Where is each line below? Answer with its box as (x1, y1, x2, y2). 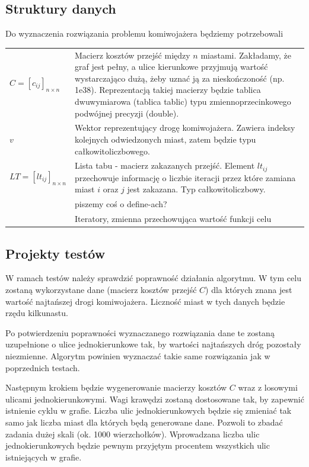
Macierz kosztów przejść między (75, 49, 190, 61)
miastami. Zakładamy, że (200, 49, 291, 61)
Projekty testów (5, 244, 106, 262)
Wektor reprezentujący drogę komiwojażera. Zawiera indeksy (75, 121, 295, 134)
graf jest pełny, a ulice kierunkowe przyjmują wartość (75, 60, 268, 73)
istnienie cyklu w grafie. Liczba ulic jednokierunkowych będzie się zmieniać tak (5, 404, 292, 417)
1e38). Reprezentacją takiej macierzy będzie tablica (75, 83, 261, 96)
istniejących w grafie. (5, 450, 82, 463)
